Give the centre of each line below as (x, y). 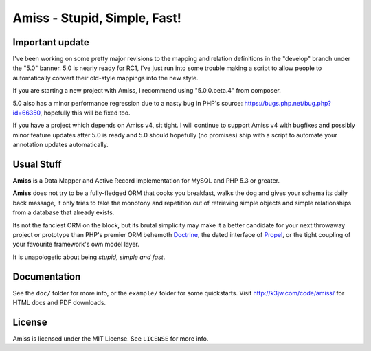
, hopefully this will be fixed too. (85, 113)
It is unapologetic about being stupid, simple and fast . (89, 257)
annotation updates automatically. (61, 145)
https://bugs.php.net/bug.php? (288, 103)
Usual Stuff (37, 164)
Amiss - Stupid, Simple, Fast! (97, 18)
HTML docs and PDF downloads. (59, 303)
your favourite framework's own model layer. (76, 245)
